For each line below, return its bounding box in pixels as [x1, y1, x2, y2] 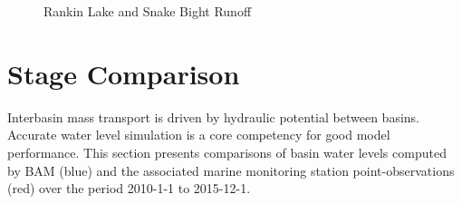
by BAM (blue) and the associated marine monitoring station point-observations [7, 160, 455, 180]
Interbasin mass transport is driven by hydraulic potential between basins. [7, 107, 419, 126]
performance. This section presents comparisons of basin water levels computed [7, 142, 447, 161]
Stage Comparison [7, 54, 240, 92]
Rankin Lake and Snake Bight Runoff [43, 2, 252, 20]
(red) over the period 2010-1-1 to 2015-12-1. [7, 179, 251, 198]
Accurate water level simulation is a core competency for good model [7, 125, 390, 144]
